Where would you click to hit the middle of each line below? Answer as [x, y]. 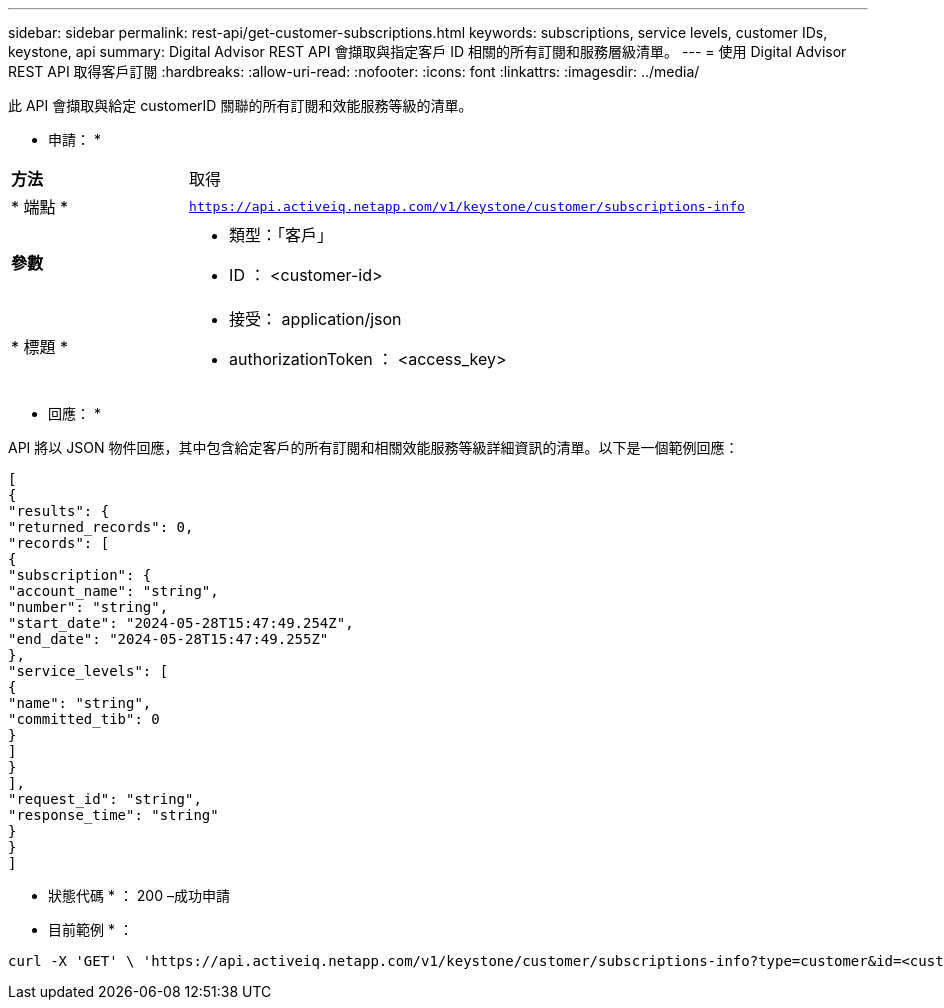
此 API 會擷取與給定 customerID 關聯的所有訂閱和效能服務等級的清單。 [240, 105]
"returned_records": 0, [101, 527]
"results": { [59, 511]
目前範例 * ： [90, 929]
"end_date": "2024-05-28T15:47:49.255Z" [168, 639]
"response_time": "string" [113, 815]
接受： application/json [315, 319]
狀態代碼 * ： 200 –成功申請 [139, 895]
